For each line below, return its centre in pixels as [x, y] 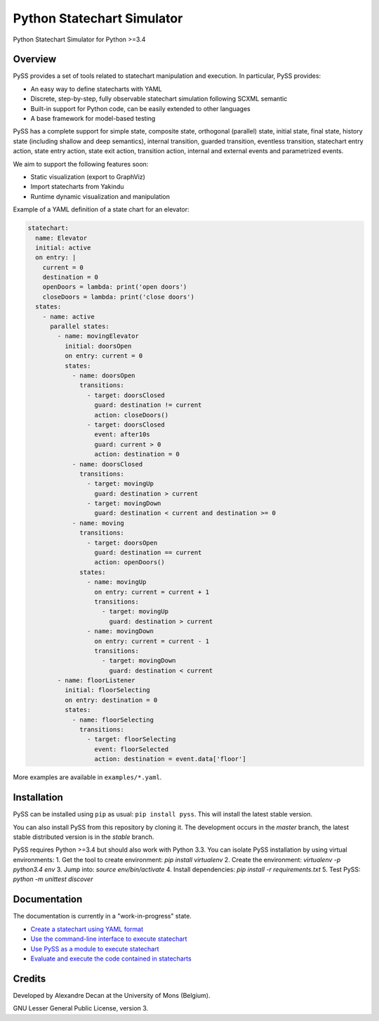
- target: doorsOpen [122, 542]
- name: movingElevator [98, 336]
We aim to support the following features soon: [81, 164]
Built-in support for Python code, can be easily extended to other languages [140, 108]
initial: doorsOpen [98, 346]
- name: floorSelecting [113, 720]
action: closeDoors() [131, 415]
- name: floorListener [97, 681]
